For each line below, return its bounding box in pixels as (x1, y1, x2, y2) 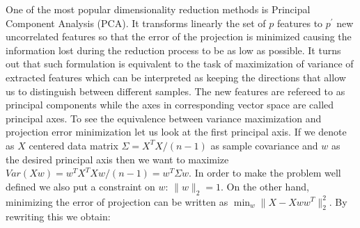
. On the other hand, (221, 179, 309, 193)
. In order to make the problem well (189, 165, 341, 180)
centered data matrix (29, 138, 118, 152)
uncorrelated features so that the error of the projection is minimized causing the (6, 29, 352, 44)
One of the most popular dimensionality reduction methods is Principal (6, 2, 311, 16)
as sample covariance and (210, 138, 318, 152)
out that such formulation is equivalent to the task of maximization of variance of (6, 56, 354, 71)
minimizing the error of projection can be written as (6, 194, 228, 209)
